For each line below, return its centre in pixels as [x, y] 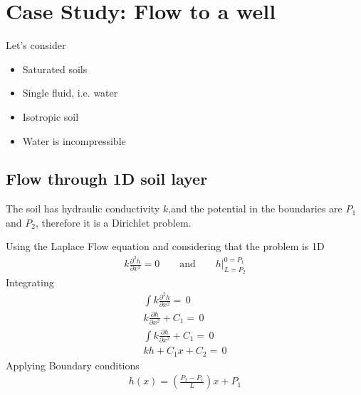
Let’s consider [36, 45]
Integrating [30, 282]
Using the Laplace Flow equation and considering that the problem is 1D [165, 246]
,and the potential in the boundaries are [255, 209]
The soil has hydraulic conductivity [83, 209]
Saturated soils [55, 69]
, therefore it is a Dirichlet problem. [113, 222]
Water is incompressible [74, 140]
